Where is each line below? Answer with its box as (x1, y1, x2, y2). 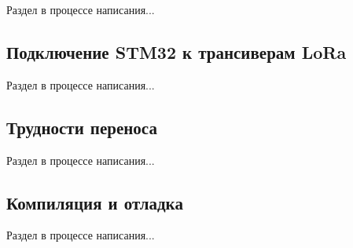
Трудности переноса (6, 115, 157, 139)
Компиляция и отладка (6, 190, 183, 214)
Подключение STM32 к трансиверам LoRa (6, 39, 347, 64)
